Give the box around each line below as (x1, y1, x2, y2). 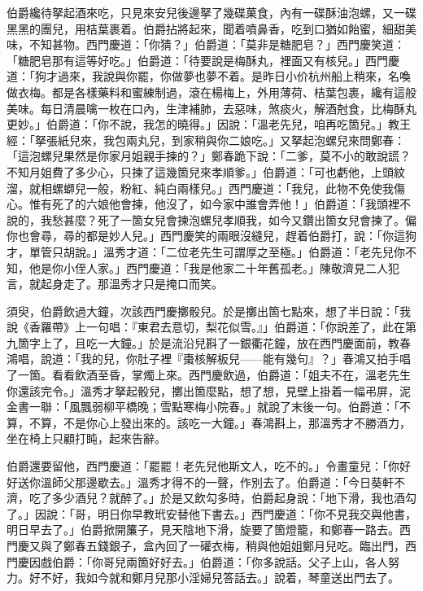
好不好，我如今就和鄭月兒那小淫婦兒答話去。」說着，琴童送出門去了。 (28, 569, 399, 586)
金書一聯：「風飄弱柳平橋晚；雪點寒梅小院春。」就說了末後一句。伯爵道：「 (7, 398, 399, 415)
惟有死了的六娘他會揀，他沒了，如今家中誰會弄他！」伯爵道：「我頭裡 (28, 195, 399, 212)
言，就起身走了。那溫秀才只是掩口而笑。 (7, 275, 223, 292)
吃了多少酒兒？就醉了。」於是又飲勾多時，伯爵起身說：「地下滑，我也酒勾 (28, 489, 416, 506)
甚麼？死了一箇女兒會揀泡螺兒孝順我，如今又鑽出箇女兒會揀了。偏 (63, 211, 416, 228)
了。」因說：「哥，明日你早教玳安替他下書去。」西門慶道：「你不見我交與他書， (7, 505, 416, 522)
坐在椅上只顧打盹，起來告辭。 (7, 430, 166, 447)
